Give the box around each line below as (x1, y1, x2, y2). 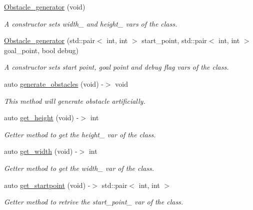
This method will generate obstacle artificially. (4, 95, 145, 106)
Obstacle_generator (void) (4, 2, 85, 12)
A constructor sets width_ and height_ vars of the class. (4, 18, 177, 29)
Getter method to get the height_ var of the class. (4, 129, 156, 139)
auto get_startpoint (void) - (4, 179, 90, 190)
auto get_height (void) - (4, 112, 79, 123)
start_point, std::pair (141, 35, 207, 46)
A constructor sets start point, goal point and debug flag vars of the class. (4, 62, 229, 72)
